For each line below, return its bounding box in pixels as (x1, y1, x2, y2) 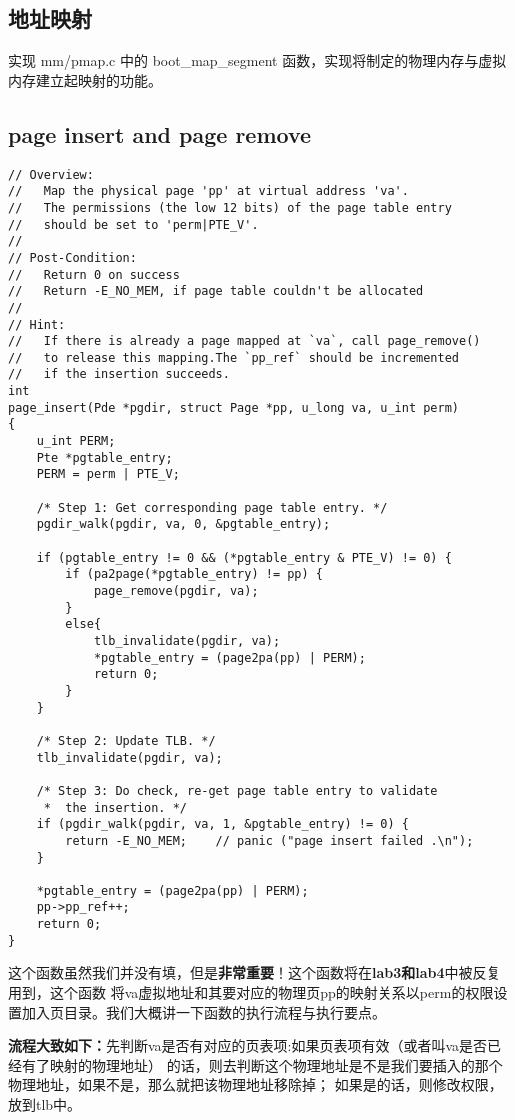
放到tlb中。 (8, 1094, 82, 1114)
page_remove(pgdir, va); (93, 584, 259, 598)
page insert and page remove (8, 118, 312, 149)
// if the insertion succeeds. (8, 367, 230, 382)
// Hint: (8, 317, 66, 332)
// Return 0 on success (8, 267, 180, 282)
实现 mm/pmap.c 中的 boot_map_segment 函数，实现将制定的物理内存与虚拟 (8, 50, 507, 71)
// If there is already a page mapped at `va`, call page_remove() (8, 334, 481, 349)
